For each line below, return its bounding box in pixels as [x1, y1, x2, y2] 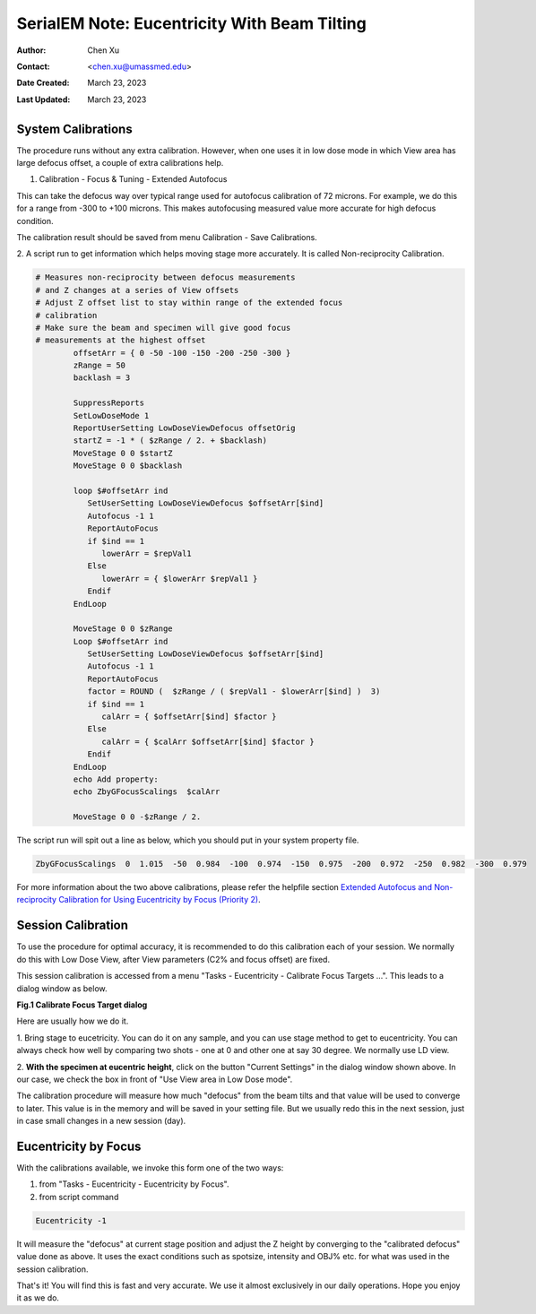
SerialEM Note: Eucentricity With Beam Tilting [16, 13, 367, 33]
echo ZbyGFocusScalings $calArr [73, 787, 220, 797]
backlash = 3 [73, 373, 131, 383]
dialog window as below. [16, 982, 108, 994]
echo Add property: [73, 774, 159, 784]
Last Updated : [16, 94, 71, 105]
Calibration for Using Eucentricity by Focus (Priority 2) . [58, 895, 261, 905]
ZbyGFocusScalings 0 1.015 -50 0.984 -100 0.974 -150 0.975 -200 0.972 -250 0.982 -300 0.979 [35, 859, 528, 869]
